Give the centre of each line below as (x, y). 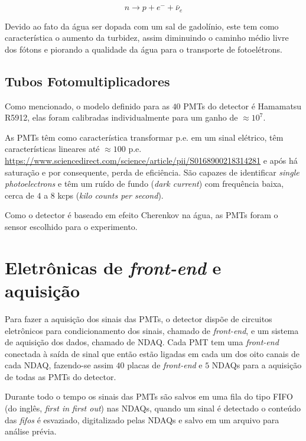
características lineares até (52, 149)
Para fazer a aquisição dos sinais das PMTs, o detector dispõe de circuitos (139, 318)
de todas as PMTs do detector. (61, 376)
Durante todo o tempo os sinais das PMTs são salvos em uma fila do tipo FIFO (149, 396)
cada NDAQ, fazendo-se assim (59, 365)
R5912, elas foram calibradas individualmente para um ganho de (121, 117)
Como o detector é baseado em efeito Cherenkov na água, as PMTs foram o (141, 215)
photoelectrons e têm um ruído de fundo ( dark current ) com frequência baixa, (144, 184)
